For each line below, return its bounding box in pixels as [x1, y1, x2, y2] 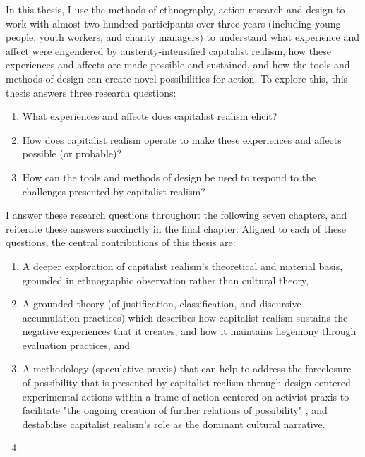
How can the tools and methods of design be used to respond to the [22, 169, 316, 184]
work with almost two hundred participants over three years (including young [6, 16, 341, 30]
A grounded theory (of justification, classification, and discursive [22, 296, 301, 311]
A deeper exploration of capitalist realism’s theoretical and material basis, [22, 258, 343, 273]
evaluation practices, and [22, 337, 130, 352]
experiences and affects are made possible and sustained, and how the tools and [6, 57, 350, 72]
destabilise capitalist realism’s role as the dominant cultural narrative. [22, 416, 325, 431]
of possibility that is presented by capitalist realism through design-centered [22, 375, 351, 390]
